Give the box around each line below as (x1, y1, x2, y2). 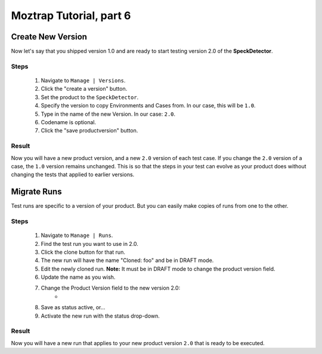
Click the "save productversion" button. (41, 127, 138, 134)
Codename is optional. (41, 118, 97, 125)
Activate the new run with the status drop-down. (41, 312, 160, 319)
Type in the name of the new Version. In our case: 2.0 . (41, 110, 176, 118)
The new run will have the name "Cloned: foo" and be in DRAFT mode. (41, 257, 214, 264)
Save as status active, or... (41, 304, 106, 311)
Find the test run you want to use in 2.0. (41, 240, 138, 247)
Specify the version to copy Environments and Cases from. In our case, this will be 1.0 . (41, 102, 256, 109)
